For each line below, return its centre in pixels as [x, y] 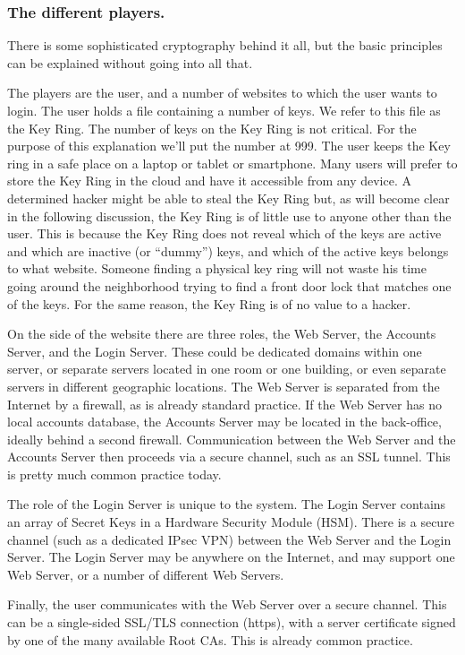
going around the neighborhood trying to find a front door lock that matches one [229, 285]
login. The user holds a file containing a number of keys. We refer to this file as [224, 110]
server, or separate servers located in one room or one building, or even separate [227, 369]
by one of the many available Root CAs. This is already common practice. [210, 639]
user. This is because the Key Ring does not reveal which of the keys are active [224, 233]
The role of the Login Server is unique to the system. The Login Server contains [227, 504]
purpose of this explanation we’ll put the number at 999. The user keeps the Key [229, 146]
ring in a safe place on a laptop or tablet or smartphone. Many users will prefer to [232, 163]
